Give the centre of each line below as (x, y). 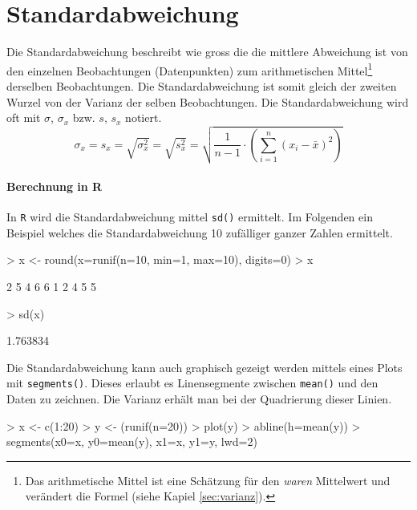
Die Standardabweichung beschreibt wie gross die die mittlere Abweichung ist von (207, 52)
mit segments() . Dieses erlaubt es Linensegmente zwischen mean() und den (192, 383)
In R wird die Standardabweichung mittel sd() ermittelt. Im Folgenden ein (190, 217)
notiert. (144, 117)
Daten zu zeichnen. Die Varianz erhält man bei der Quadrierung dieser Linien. (199, 399)
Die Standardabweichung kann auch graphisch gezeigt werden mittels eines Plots (204, 367)
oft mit (24, 117)
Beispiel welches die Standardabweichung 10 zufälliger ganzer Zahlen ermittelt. (200, 232)
